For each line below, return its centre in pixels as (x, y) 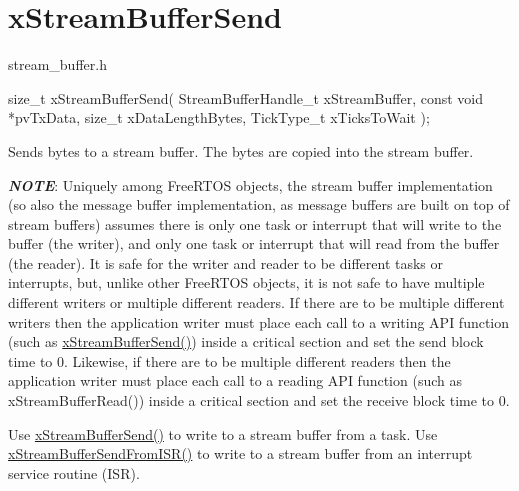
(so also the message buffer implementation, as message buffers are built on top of (259, 204)
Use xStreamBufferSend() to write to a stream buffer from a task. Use (223, 433)
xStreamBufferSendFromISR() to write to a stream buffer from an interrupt (240, 453)
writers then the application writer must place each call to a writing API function (259, 321)
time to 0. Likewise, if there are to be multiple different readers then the (229, 360)
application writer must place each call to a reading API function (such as (235, 380)
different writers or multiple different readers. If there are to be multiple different (256, 302)
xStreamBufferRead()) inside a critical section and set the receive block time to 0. (259, 400)
